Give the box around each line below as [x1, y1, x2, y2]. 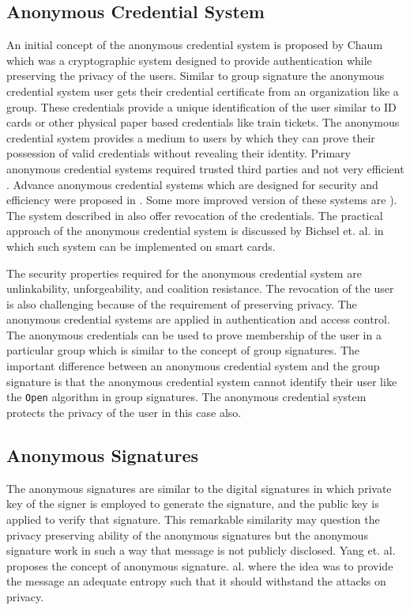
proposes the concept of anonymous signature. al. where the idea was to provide [6, 557, 393, 574]
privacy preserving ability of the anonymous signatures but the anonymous [6, 526, 368, 543]
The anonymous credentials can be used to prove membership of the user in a [6, 326, 382, 343]
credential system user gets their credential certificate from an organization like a [6, 82, 399, 99]
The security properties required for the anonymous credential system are [6, 264, 362, 281]
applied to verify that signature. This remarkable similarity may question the [6, 510, 380, 527]
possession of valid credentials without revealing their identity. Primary [6, 145, 351, 161]
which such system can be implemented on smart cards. [6, 237, 276, 254]
